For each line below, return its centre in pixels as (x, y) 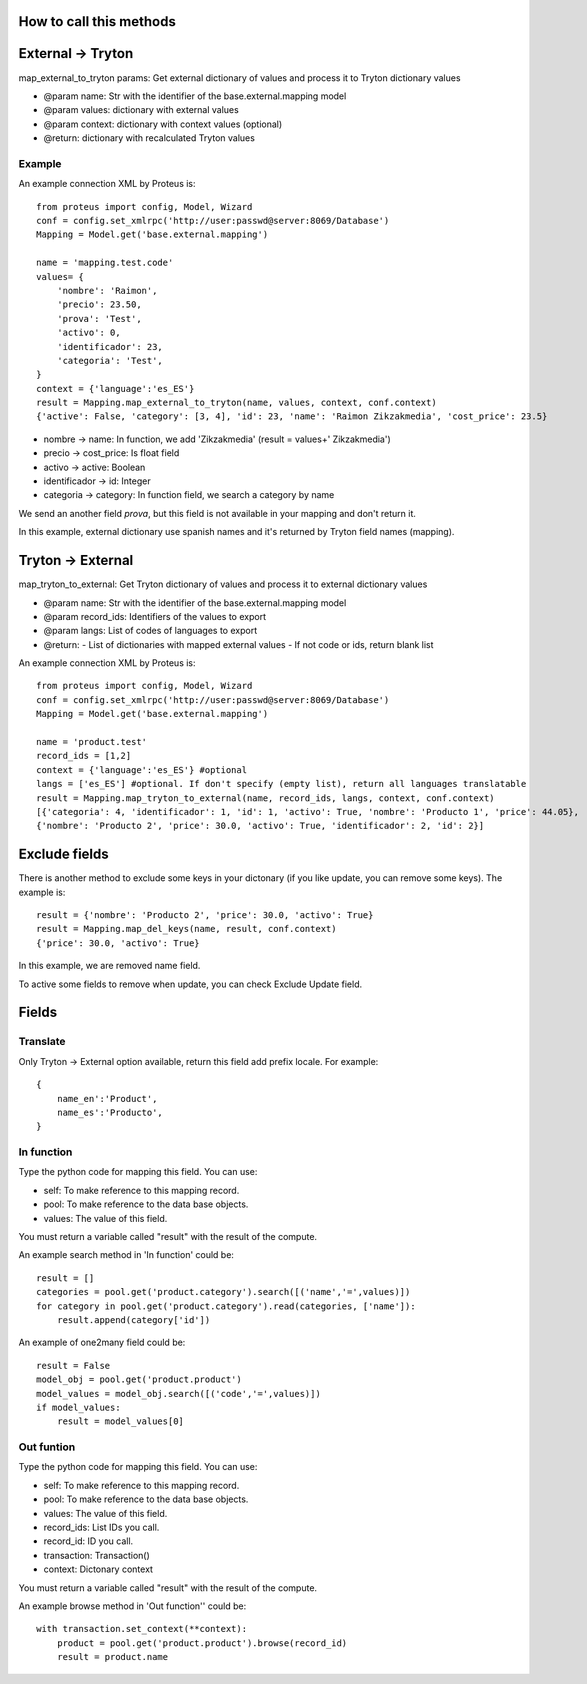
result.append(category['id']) (133, 1320)
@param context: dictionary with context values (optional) (163, 124)
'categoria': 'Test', (110, 360)
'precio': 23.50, (99, 304)
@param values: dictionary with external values (141, 110)
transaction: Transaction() (96, 1555)
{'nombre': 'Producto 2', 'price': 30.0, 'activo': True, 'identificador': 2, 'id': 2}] (260, 826)
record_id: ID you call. (88, 1541)
